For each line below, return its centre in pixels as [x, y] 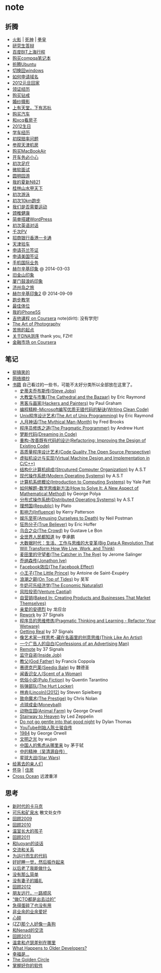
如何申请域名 [25, 77]
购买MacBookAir [29, 151]
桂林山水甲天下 [27, 188]
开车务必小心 [25, 157]
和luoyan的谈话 [28, 843]
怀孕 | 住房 [23, 770]
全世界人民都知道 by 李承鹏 [47, 536]
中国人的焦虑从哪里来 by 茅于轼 [52, 745]
